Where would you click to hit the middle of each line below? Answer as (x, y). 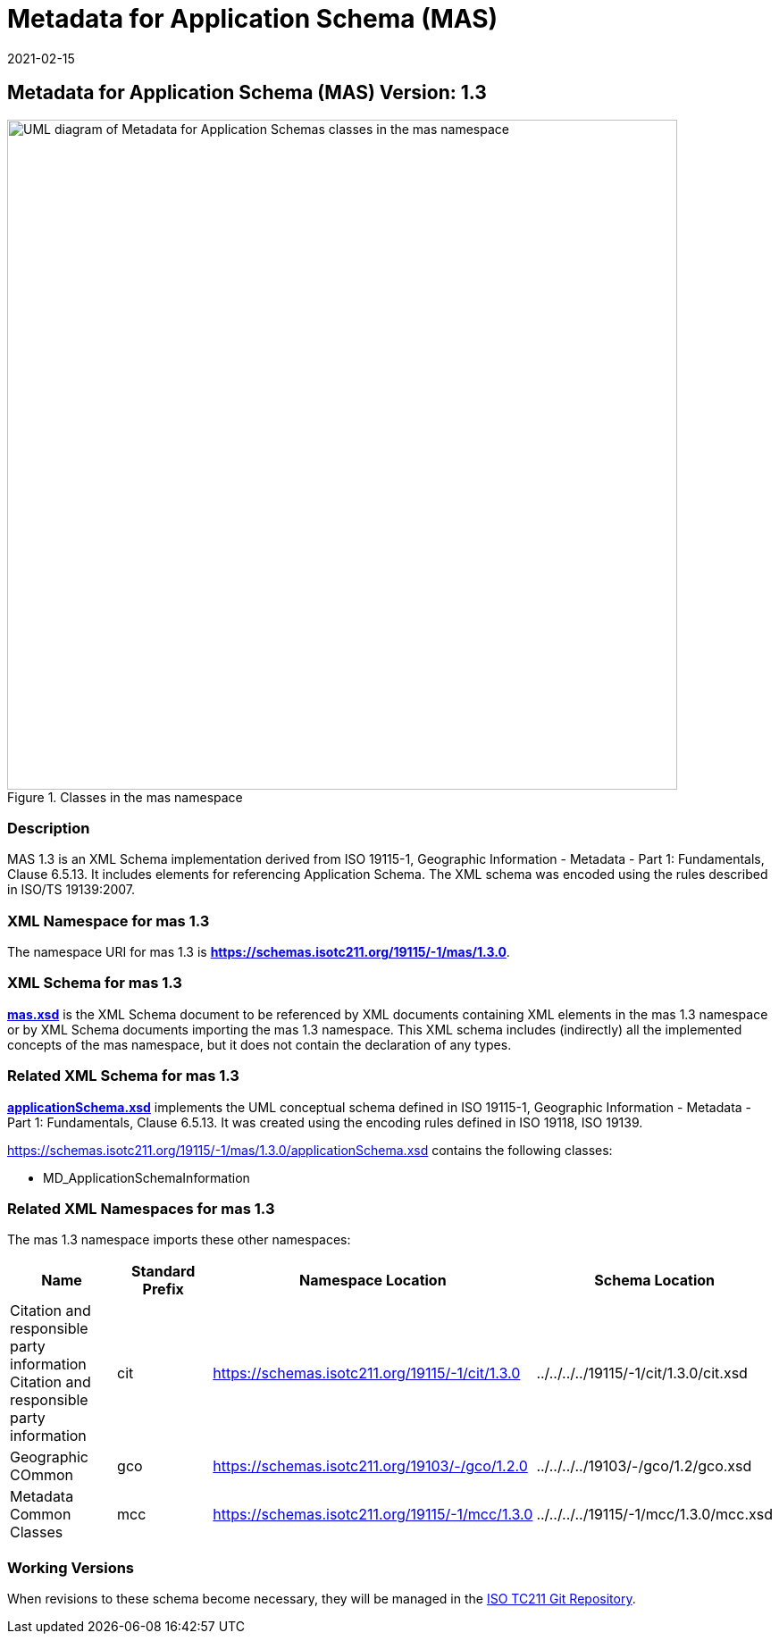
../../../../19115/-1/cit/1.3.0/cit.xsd (642, 1373)
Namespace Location (373, 1281)
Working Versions (71, 1567)
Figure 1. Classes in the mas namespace (125, 797)
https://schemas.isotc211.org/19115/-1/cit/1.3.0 (367, 1373)
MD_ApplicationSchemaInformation (147, 1177)
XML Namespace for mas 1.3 (109, 921)
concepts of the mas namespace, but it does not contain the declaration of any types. (260, 1044)
